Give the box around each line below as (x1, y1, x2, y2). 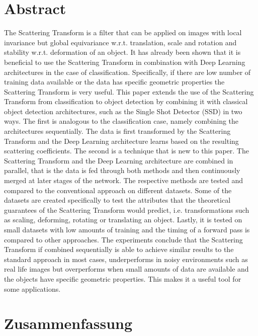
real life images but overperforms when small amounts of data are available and (4, 264, 249, 274)
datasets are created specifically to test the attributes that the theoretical (4, 195, 231, 205)
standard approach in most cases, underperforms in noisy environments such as (4, 254, 248, 264)
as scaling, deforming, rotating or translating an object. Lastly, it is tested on (4, 214, 242, 225)
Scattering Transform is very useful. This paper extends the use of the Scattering (4, 86, 254, 97)
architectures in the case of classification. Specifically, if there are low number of (4, 66, 251, 77)
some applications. (4, 283, 61, 294)
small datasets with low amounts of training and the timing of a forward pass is (4, 224, 250, 234)
